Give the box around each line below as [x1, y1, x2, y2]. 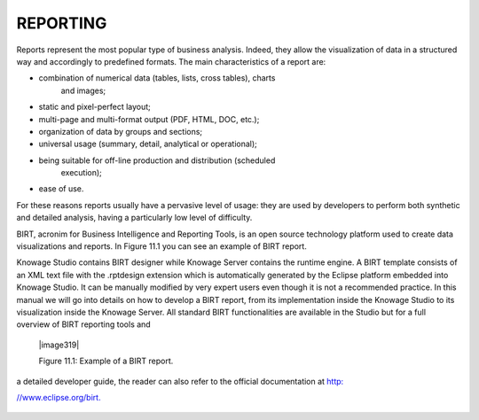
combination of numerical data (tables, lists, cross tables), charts [38, 73, 276, 83]
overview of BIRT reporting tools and [16, 319, 151, 330]
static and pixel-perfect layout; [38, 102, 151, 113]
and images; [60, 85, 106, 96]
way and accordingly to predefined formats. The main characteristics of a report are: [16, 56, 326, 66]
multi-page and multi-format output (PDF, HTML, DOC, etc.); [38, 113, 260, 124]
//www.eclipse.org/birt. [16, 392, 101, 402]
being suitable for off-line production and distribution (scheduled [38, 155, 276, 166]
